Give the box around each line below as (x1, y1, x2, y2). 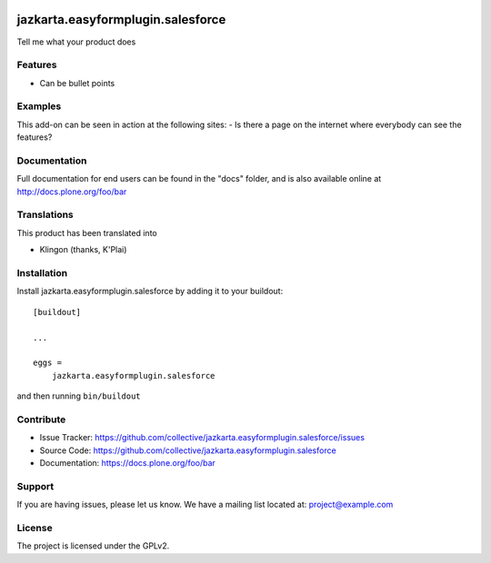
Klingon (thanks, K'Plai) (39, 244, 127, 255)
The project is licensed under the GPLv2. (16, 540, 170, 551)
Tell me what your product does (16, 36, 136, 47)
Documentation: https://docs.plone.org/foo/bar (39, 458, 215, 469)
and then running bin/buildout (16, 390, 141, 401)
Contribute (16, 413, 66, 426)
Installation (16, 267, 68, 280)
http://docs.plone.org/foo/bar (16, 186, 127, 197)
